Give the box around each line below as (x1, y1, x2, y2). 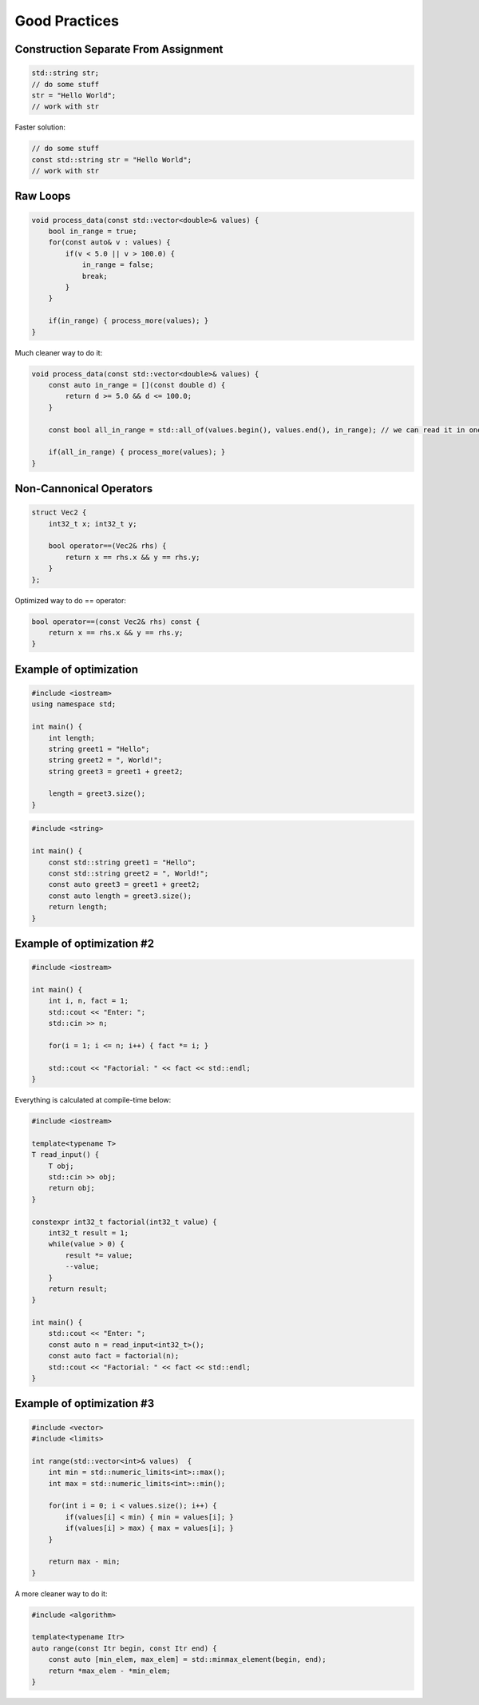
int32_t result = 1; (48, 1228, 129, 1238)
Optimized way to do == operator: (14, 595, 127, 605)
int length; (48, 733, 96, 742)
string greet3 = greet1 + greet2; (48, 767, 184, 776)
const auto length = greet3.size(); (48, 891, 192, 900)
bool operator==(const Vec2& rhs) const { (31, 617, 200, 626)
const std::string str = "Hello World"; (31, 155, 192, 164)
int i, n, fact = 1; (48, 996, 129, 1006)
